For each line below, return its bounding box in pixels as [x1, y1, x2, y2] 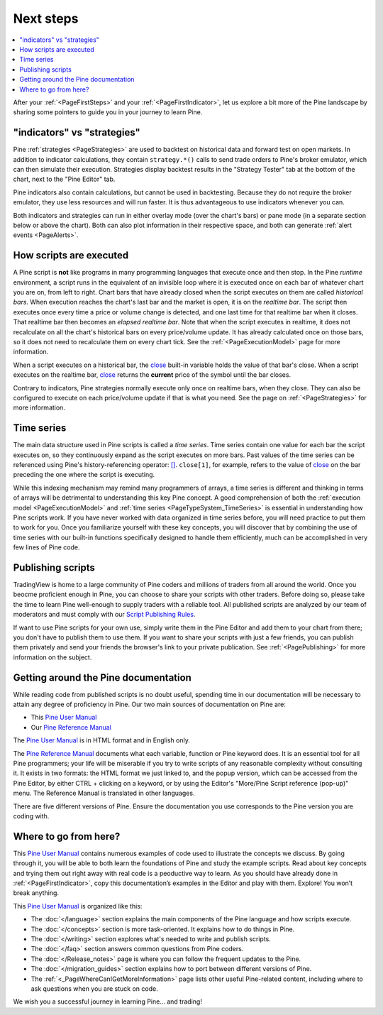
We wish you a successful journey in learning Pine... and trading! [13, 997, 202, 1006]
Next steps [13, 11, 79, 26]
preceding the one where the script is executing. [13, 471, 155, 479]
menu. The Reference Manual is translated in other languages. [13, 789, 195, 798]
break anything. [13, 889, 60, 897]
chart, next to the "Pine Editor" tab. [13, 175, 116, 184]
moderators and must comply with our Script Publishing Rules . [13, 610, 196, 619]
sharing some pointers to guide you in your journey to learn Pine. [13, 108, 203, 116]
